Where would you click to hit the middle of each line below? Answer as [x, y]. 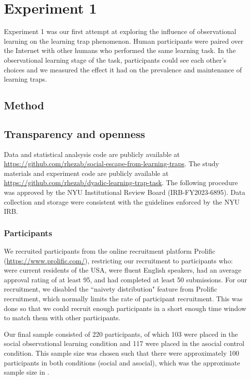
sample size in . [27, 372]
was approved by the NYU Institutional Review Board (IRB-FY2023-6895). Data [125, 192]
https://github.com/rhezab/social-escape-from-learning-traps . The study [111, 164]
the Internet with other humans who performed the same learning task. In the [120, 50]
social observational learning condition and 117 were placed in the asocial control [124, 343]
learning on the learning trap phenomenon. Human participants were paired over [124, 41]
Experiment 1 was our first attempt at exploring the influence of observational [120, 31]
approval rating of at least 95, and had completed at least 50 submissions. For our [126, 279]
